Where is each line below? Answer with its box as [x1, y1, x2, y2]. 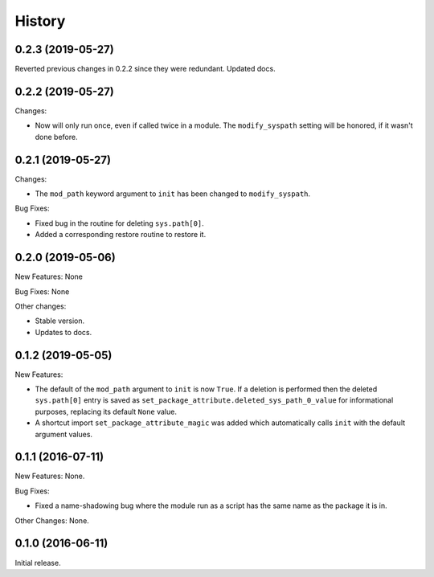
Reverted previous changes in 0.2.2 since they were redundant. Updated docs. [14, 64, 276, 74]
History [14, 12, 66, 30]
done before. [35, 132, 78, 141]
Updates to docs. [35, 327, 92, 337]
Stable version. [35, 316, 85, 325]
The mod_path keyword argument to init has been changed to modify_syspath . [35, 189, 311, 198]
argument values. [35, 429, 92, 439]
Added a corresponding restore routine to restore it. [35, 230, 207, 239]
